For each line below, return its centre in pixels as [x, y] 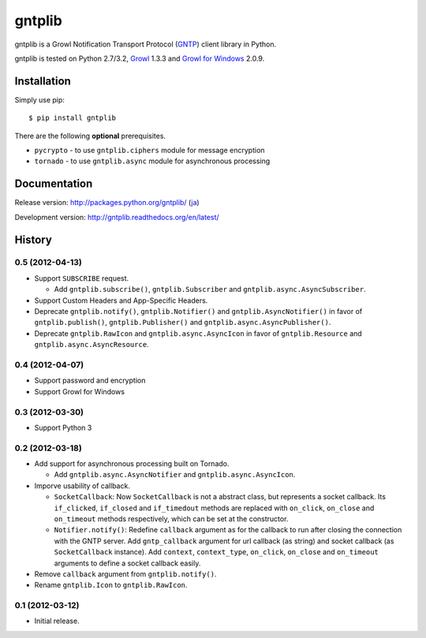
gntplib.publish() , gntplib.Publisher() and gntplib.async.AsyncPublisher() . [183, 323]
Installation [43, 81]
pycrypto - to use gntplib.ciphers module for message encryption [149, 151]
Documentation [54, 184]
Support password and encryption [90, 381]
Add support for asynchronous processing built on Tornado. [132, 464]
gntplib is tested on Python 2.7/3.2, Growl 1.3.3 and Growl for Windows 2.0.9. [140, 58]
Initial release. [57, 621]
